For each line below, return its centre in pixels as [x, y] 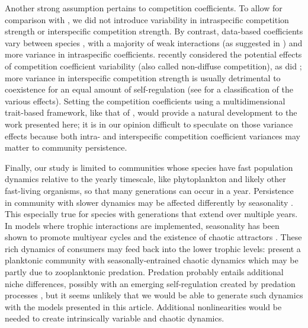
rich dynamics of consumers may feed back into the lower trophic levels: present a [153, 248]
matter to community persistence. [66, 147]
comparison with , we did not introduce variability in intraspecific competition [147, 19]
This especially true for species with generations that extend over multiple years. [151, 214]
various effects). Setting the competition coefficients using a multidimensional [145, 101]
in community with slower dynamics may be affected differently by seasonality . [149, 202]
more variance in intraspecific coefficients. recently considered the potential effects [153, 54]
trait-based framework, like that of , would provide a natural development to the [151, 112]
